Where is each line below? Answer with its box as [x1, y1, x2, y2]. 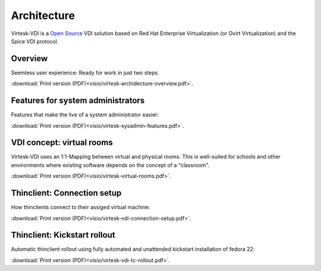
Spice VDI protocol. [11, 37, 59, 45]
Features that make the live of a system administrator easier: [11, 111, 159, 118]
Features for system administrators [11, 96, 145, 106]
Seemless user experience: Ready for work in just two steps [11, 69, 158, 76]
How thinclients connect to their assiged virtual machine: [11, 204, 150, 211]
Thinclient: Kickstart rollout [11, 230, 115, 240]
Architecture [11, 9, 75, 22]
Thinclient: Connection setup [11, 188, 122, 198]
